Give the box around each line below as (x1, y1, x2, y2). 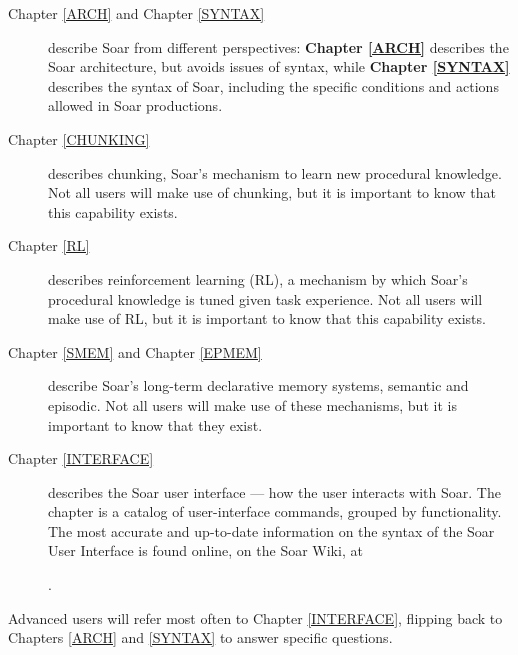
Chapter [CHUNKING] (8, 128, 150, 149)
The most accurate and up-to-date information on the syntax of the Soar (48, 520, 495, 541)
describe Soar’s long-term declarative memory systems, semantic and (48, 375, 469, 396)
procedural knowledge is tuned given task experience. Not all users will (48, 288, 483, 309)
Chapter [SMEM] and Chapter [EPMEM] (8, 341, 262, 362)
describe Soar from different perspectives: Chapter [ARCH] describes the (48, 36, 509, 57)
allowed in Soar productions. (48, 95, 223, 116)
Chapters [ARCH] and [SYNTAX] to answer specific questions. (8, 627, 393, 648)
